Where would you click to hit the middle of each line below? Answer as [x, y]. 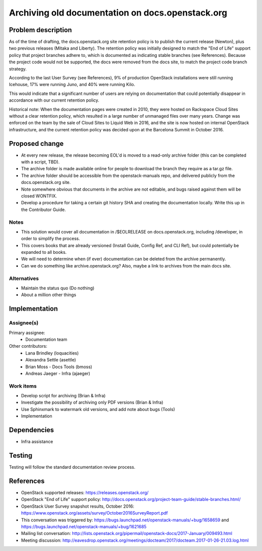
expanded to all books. [44, 252]
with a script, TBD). [41, 162]
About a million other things [49, 295]
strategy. [18, 69]
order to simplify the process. [50, 239]
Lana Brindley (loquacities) [52, 353]
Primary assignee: [27, 333]
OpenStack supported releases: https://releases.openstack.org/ [85, 492]
